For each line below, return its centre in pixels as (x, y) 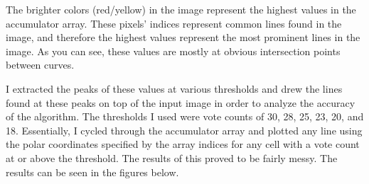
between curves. (40, 65)
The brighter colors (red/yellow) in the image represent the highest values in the (181, 9)
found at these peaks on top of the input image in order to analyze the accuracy (181, 102)
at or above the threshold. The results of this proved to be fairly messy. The (172, 157)
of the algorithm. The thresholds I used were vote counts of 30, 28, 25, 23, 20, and (185, 116)
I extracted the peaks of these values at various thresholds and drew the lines (174, 88)
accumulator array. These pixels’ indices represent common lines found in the (174, 23)
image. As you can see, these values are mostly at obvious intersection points (173, 51)
